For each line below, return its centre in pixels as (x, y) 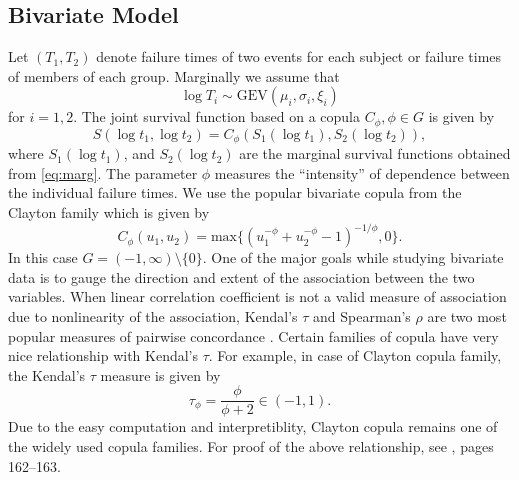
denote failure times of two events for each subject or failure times (299, 56)
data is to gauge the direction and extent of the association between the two (241, 276)
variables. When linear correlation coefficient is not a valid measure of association (257, 296)
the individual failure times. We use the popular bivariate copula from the (235, 192)
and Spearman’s (362, 315)
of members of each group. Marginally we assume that (174, 75)
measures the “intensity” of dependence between (362, 172)
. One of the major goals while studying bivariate (353, 257)
